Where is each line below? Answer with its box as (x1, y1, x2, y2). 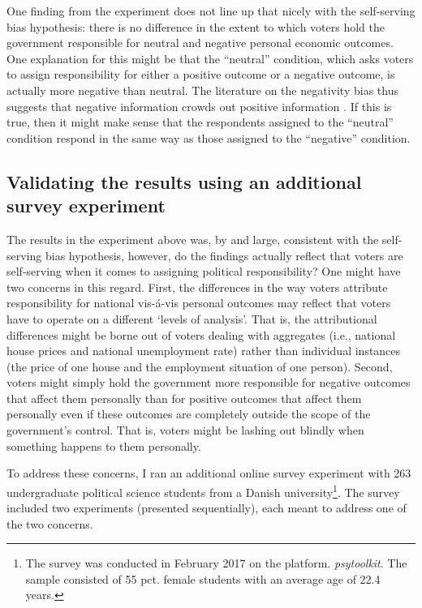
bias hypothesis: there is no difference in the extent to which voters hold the (6, 18, 385, 35)
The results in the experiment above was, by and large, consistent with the (6, 230, 379, 247)
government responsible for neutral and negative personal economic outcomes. (6, 34, 394, 51)
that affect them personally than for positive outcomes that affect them (6, 389, 362, 406)
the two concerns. (6, 515, 93, 532)
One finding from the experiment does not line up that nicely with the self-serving (6, 2, 416, 19)
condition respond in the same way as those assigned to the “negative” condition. (6, 129, 411, 146)
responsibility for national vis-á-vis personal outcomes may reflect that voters (6, 294, 391, 311)
